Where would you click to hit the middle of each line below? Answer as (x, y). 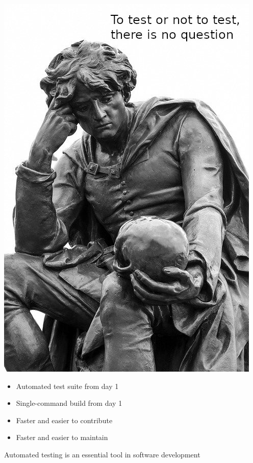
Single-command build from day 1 (69, 403)
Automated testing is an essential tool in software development (102, 454)
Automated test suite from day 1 (67, 386)
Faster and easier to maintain (62, 437)
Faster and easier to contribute (64, 420)
